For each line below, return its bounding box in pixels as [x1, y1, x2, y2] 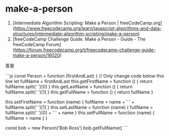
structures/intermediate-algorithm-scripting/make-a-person [12, 30, 139, 37]
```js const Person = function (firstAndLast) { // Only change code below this [5, 73, 164, 79]
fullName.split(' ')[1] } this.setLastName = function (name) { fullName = [5, 104, 153, 110]
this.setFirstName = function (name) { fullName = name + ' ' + [5, 98, 134, 105]
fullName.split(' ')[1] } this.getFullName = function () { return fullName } [5, 89, 153, 95]
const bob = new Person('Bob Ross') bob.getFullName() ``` [5, 125, 128, 131]
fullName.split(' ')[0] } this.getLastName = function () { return [5, 83, 133, 89]
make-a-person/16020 [12, 52, 60, 58]
